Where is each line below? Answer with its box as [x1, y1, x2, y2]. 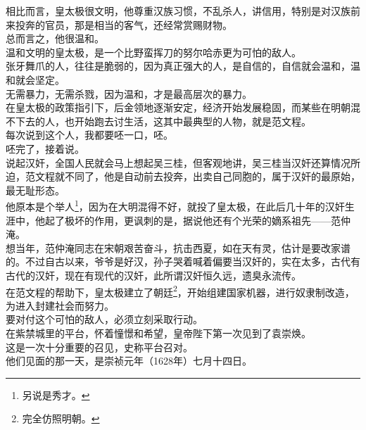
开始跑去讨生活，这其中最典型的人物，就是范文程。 [74, 113, 311, 128]
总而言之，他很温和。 [6, 31, 104, 46]
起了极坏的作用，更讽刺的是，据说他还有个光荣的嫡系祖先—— [44, 213, 331, 227]
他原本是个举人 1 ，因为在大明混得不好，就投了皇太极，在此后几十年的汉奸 [6, 197, 345, 213]
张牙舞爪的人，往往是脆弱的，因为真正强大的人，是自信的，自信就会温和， [6, 58, 351, 73]
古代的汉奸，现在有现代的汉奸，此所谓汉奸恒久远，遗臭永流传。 [6, 267, 301, 282]
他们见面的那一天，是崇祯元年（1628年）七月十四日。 [6, 353, 252, 368]
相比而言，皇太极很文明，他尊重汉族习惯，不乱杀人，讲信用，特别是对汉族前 [6, 4, 360, 18]
